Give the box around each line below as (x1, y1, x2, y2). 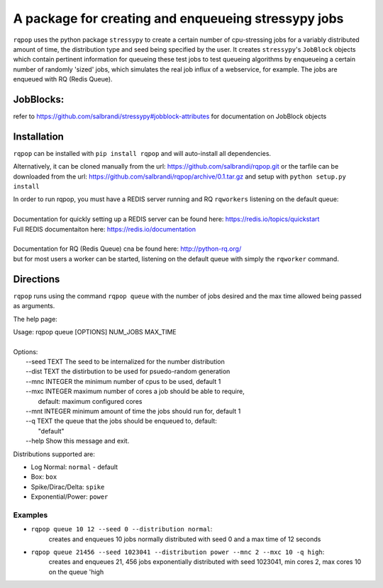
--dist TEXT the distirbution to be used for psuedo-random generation (26, 367, 231, 375)
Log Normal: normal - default (30, 463, 118, 471)
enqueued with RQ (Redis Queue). (13, 75, 113, 84)
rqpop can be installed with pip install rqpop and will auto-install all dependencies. (13, 149, 272, 157)
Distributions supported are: (13, 450, 95, 458)
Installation (13, 130, 64, 142)
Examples (13, 510, 48, 520)
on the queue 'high (48, 567, 104, 576)
